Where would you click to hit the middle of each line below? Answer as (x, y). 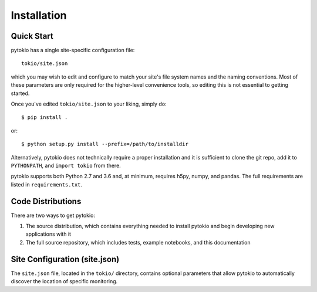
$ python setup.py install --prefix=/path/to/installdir (105, 144)
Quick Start (32, 36)
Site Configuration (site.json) (65, 259)
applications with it (48, 234)
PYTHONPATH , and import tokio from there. (66, 165)
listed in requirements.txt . (46, 184)
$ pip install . (45, 118)
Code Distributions (46, 201)
